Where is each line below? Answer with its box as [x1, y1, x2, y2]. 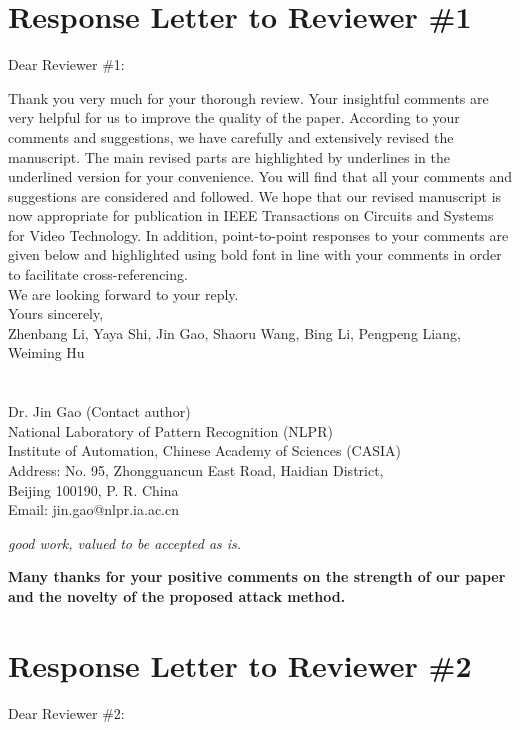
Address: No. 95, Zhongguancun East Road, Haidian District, [8, 460, 384, 480]
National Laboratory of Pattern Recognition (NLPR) [8, 420, 333, 441]
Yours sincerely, [8, 303, 104, 324]
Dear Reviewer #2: [8, 702, 125, 723]
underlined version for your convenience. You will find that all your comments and [8, 166, 512, 187]
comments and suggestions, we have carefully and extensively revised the [8, 126, 454, 147]
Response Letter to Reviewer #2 [8, 644, 472, 685]
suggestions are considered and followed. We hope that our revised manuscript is [8, 185, 502, 206]
